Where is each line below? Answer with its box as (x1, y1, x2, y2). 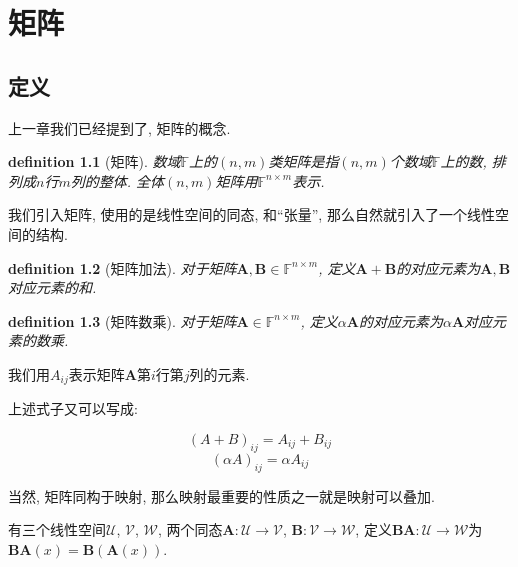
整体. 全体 (98, 170, 165, 191)
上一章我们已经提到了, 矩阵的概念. (8, 117, 231, 138)
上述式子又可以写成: (8, 398, 138, 419)
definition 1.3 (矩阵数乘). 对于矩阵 (8, 310, 237, 331)
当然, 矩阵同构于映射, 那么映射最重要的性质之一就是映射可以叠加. (8, 485, 435, 506)
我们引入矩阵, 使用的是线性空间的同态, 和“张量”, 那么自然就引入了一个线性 (8, 204, 495, 225)
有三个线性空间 (8, 519, 106, 540)
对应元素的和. (8, 277, 97, 298)
